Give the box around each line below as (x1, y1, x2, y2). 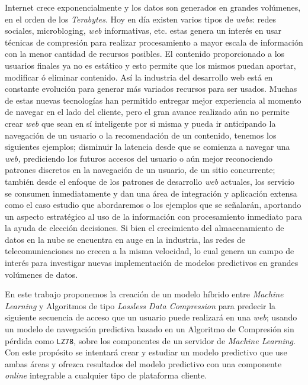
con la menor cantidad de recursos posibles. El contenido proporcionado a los (5, 47, 285, 60)
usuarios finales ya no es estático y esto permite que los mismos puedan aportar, (5, 59, 296, 71)
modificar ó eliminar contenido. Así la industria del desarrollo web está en (5, 70, 273, 83)
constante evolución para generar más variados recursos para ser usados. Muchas (5, 82, 297, 95)
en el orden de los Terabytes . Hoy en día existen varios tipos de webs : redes (5, 12, 276, 25)
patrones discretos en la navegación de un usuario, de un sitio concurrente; (5, 163, 275, 176)
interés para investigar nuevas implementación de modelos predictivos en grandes (5, 256, 299, 269)
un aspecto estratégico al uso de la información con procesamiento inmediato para (5, 210, 303, 222)
